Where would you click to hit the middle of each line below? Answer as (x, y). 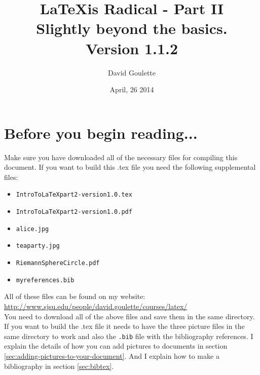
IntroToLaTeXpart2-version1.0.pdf (74, 212)
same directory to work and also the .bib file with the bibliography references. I (129, 336)
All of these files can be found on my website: (75, 296)
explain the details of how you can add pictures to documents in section (116, 346)
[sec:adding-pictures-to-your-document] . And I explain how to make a (112, 355)
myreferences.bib (45, 280)
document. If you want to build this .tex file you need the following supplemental (130, 167)
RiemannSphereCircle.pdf (58, 263)
